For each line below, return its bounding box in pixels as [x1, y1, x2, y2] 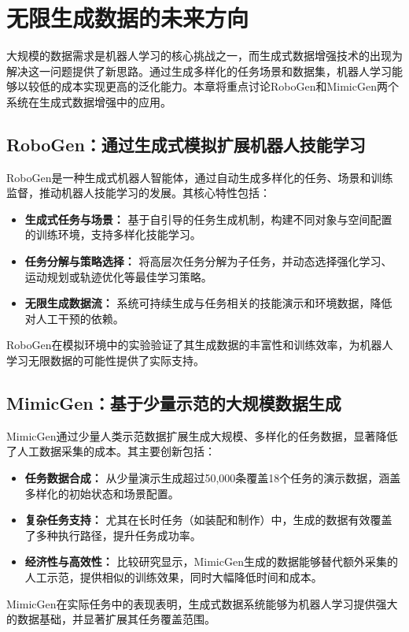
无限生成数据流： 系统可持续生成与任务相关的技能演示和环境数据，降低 [24, 295, 392, 311]
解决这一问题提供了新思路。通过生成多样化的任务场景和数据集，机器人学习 [6, 62, 392, 79]
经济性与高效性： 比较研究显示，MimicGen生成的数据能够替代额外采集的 [24, 553, 398, 570]
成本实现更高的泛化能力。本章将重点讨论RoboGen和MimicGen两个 [61, 78, 399, 95]
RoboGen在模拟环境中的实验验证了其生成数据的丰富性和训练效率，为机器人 [6, 336, 393, 353]
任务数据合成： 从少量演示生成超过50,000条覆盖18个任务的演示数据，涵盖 [24, 470, 401, 486]
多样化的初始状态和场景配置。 [24, 485, 179, 501]
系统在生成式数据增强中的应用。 [6, 93, 171, 110]
